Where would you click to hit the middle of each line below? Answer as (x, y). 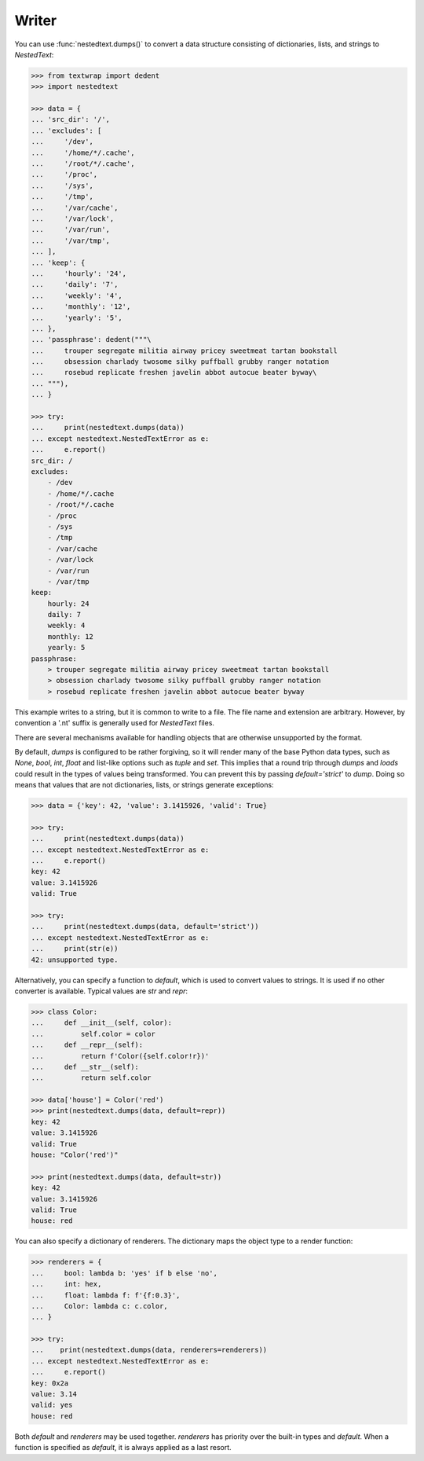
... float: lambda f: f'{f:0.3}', (106, 1295)
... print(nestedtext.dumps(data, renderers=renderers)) (149, 1350)
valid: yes (52, 1405)
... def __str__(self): (85, 1066)
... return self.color (91, 1078)
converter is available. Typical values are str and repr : (101, 991)
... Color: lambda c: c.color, (99, 1306)
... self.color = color (93, 1034)
